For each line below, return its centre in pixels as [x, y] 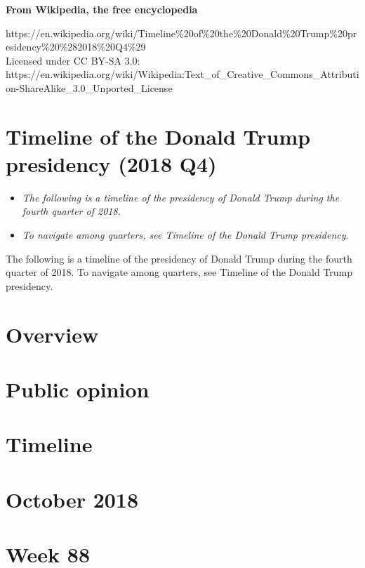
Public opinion [78, 389]
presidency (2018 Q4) [111, 163]
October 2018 [72, 499]
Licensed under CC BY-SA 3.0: [73, 60]
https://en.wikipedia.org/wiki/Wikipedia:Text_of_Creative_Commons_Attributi [182, 74]
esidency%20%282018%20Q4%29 [76, 47]
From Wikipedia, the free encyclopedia [102, 9]
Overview [52, 334]
